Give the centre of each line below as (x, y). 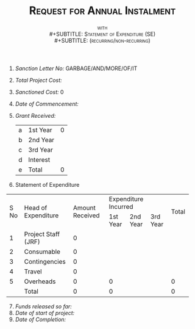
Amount (84, 208)
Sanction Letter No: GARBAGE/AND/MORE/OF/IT (76, 68)
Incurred (121, 206)
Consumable (42, 251)
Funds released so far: (43, 306)
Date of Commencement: (47, 104)
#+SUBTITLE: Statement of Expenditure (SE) (102, 34)
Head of (36, 208)
